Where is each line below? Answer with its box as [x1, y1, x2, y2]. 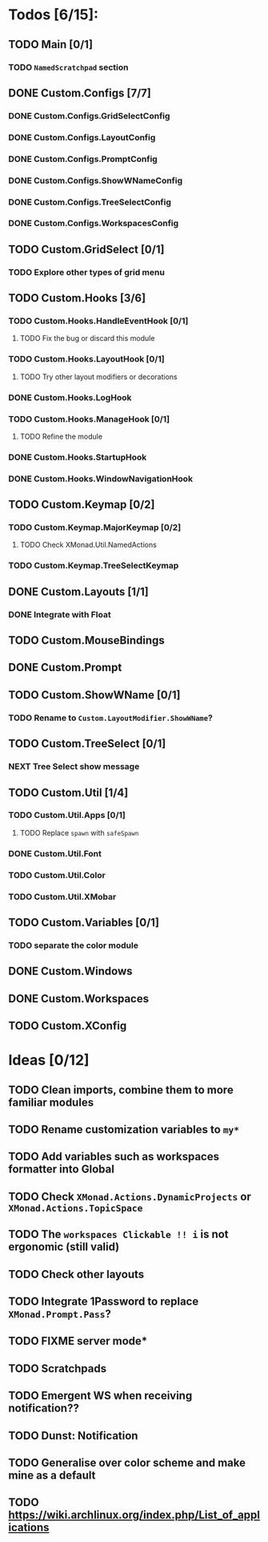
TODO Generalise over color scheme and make [8, 1455, 246, 1469]
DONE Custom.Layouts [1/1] [8, 585, 150, 598]
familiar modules [8, 1095, 94, 1109]
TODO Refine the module [19, 431, 102, 441]
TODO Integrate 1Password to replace [8, 1294, 199, 1308]
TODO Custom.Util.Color [8, 869, 106, 880]
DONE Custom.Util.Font [8, 848, 102, 859]
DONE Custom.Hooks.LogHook [8, 391, 132, 403]
